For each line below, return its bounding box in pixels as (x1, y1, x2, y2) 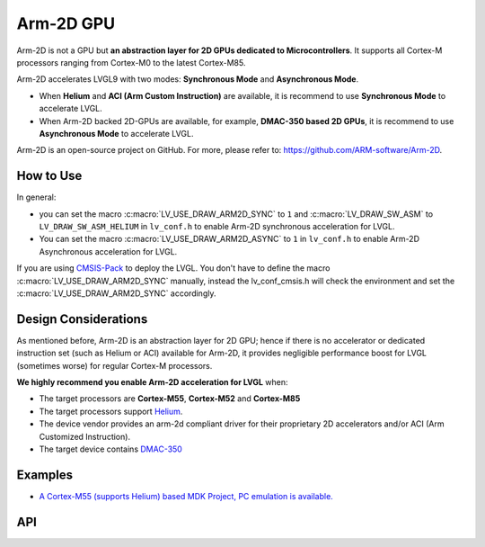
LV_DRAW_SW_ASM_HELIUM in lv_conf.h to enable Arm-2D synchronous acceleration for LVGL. (39, 220, 395, 231)
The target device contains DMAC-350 (39, 444, 183, 454)
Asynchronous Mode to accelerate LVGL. (39, 128, 194, 139)
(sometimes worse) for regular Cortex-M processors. (16, 360, 213, 371)
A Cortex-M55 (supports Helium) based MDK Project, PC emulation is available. (39, 490, 334, 501)
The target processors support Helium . (39, 406, 183, 417)
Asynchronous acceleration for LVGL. (39, 246, 178, 256)
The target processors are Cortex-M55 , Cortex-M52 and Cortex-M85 (39, 393, 301, 404)
